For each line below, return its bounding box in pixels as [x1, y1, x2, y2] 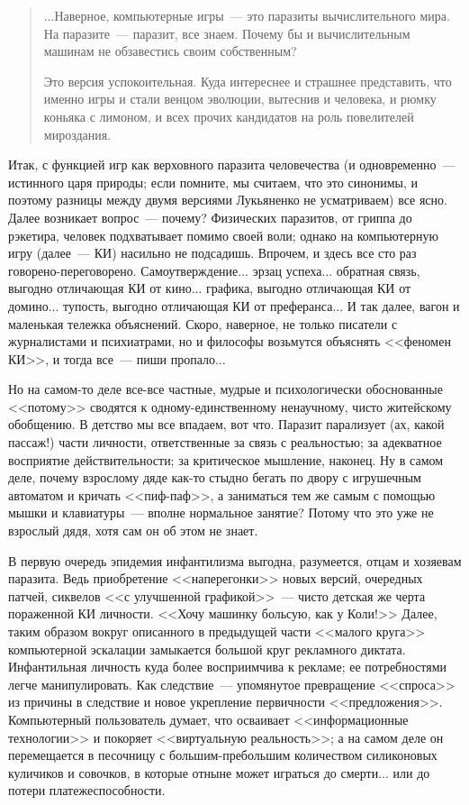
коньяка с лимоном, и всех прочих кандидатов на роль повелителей [43, 106, 414, 125]
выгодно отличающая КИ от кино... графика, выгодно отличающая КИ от [8, 279, 411, 297]
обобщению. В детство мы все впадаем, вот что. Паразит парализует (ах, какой [8, 415, 445, 434]
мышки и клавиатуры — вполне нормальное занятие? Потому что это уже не [8, 503, 434, 522]
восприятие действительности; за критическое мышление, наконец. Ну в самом [8, 450, 444, 469]
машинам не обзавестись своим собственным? [43, 41, 297, 60]
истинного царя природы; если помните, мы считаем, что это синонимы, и [8, 172, 418, 191]
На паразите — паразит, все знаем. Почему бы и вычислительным [43, 23, 410, 42]
